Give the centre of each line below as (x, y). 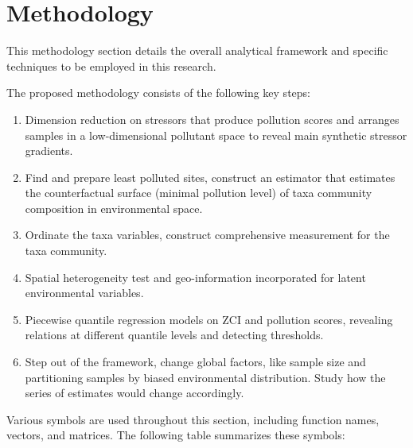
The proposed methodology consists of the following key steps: (158, 93)
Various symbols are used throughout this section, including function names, (193, 419)
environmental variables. (84, 293)
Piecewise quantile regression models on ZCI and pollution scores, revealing (209, 319)
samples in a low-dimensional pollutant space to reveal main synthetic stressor (216, 135)
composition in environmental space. (114, 208)
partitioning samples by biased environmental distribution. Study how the (205, 377)
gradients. (49, 151)
